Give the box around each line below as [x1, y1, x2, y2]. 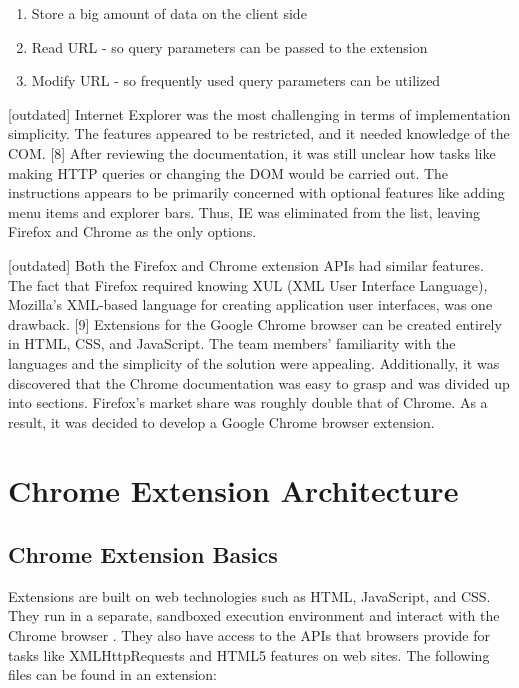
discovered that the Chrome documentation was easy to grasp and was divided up [8, 372, 510, 393]
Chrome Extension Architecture [8, 470, 459, 511]
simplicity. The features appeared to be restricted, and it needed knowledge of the [8, 123, 510, 144]
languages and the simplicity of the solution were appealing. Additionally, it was [8, 352, 500, 373]
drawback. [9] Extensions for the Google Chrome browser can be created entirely [8, 313, 502, 334]
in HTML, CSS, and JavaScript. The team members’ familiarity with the [8, 333, 456, 354]
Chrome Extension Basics [8, 539, 278, 570]
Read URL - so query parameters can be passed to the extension [31, 36, 428, 57]
